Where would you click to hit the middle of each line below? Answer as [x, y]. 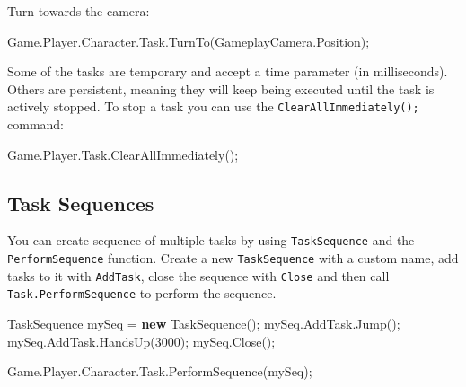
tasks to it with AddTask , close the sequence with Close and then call [198, 275]
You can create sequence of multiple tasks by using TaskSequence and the [211, 240]
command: [35, 124]
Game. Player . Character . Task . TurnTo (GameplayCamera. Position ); [189, 41]
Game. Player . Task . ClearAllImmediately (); [123, 154]
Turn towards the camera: [79, 11]
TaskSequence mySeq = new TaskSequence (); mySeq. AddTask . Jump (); [204, 324]
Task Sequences [81, 202]
